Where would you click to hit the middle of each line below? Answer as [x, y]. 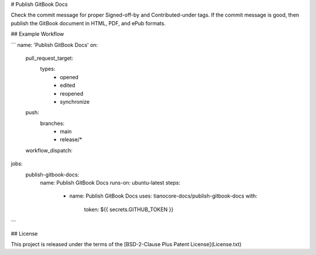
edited [68, 86]
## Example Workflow [37, 34]
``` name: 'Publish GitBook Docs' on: [54, 45]
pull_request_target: [49, 58]
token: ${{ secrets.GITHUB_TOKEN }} [129, 209]
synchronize [75, 101]
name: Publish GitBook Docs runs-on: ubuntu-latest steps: [110, 183]
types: [48, 69]
